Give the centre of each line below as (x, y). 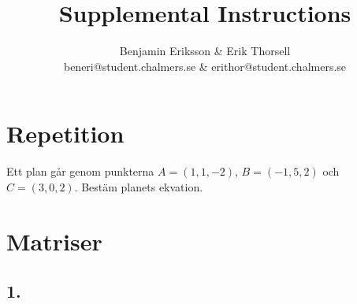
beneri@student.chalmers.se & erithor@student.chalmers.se (205, 66)
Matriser (54, 241)
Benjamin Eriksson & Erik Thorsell (205, 51)
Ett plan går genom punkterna (80, 171)
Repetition (65, 133)
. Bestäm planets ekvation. (139, 186)
